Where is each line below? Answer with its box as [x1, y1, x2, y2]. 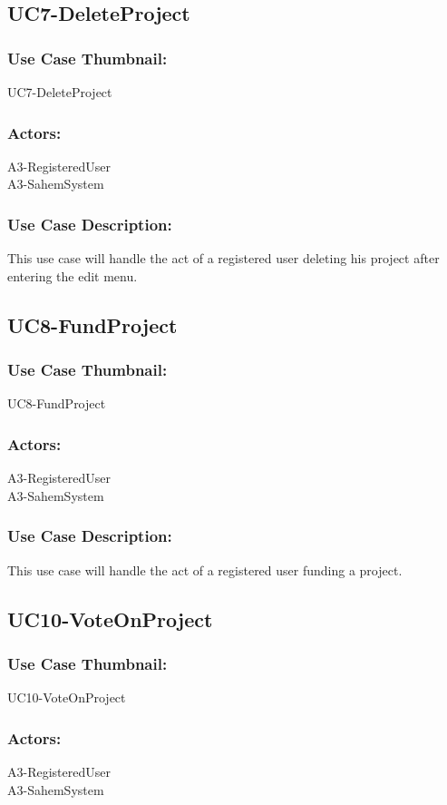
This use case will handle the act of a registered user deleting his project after [7, 249, 440, 268]
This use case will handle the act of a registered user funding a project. [7, 560, 403, 579]
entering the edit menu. [7, 266, 138, 285]
